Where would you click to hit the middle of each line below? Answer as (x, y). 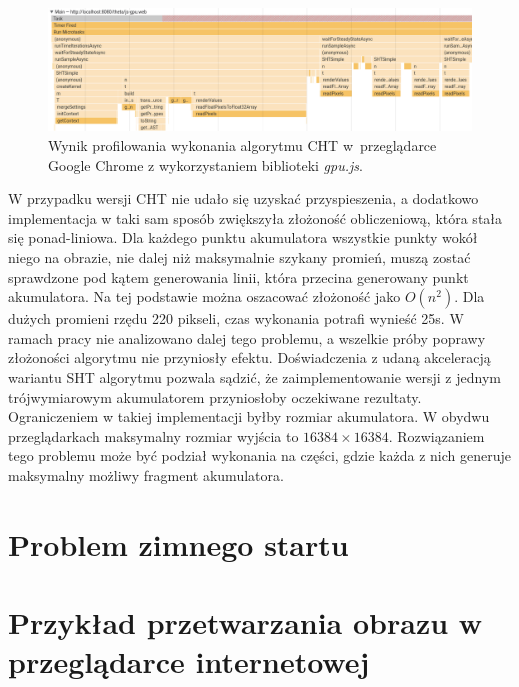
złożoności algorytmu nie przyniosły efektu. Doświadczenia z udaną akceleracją (249, 357)
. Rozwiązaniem (436, 435)
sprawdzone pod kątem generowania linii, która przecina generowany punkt (238, 276)
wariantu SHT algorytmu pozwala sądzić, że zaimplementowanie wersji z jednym (254, 376)
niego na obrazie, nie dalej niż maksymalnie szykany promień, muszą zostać (239, 256)
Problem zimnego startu (178, 543)
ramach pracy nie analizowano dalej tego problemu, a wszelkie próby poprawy (247, 337)
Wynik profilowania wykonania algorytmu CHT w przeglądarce (242, 144)
